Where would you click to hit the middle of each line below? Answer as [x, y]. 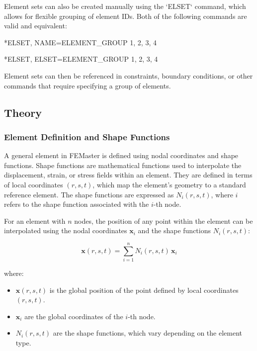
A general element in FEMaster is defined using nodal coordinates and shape [121, 155]
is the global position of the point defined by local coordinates [144, 290]
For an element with [35, 220]
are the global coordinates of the [74, 316]
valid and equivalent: [36, 26]
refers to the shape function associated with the [77, 204]
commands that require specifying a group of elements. [87, 85]
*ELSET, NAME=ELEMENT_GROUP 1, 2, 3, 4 [80, 42]
